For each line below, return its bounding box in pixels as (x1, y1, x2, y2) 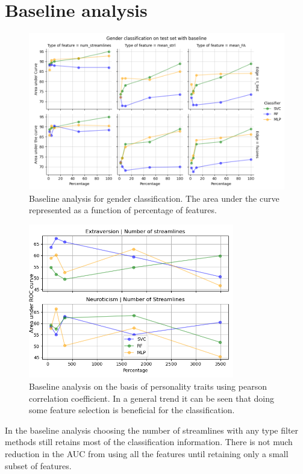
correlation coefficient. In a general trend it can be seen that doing (29, 391, 274, 404)
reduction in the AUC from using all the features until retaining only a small (5, 447, 289, 460)
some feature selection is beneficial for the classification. (29, 404, 235, 416)
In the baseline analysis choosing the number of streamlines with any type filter (5, 423, 299, 436)
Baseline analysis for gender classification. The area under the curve (29, 192, 280, 204)
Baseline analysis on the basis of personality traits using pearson (29, 380, 267, 392)
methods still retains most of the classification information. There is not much (5, 435, 293, 448)
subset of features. (5, 459, 72, 472)
